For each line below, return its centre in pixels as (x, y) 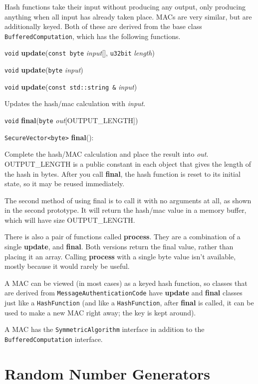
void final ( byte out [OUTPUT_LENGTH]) (71, 120)
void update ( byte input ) (44, 70)
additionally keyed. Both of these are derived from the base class (103, 26)
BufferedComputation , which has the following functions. (93, 36)
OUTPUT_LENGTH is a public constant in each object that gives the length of (128, 163)
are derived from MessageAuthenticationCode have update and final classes (124, 293)
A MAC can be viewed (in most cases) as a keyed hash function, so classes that (126, 283)
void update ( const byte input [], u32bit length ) (80, 53)
